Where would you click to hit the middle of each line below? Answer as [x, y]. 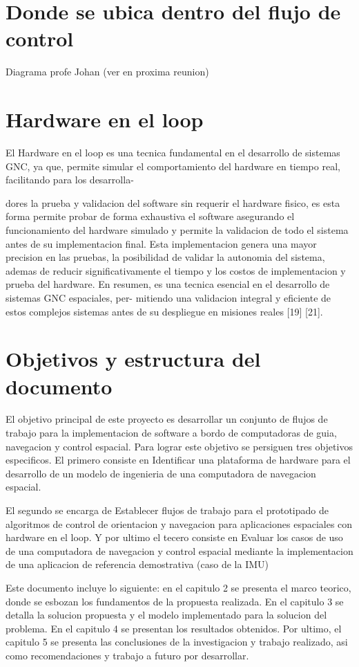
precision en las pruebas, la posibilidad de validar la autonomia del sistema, [165, 257]
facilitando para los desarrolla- [70, 180]
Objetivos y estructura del [133, 359]
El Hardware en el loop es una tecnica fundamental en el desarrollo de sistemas [173, 153]
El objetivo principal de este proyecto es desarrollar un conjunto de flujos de [167, 419]
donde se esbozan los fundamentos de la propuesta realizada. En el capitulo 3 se [175, 601]
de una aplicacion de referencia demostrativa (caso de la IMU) [137, 564]
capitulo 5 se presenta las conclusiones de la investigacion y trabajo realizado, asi [177, 642]
